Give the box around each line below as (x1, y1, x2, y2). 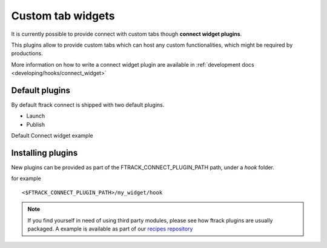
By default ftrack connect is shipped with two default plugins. (11, 101, 165, 109)
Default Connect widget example (11, 132, 93, 139)
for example (11, 175, 42, 182)
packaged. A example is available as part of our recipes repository (27, 225, 193, 233)
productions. (11, 50, 43, 57)
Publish (26, 121, 45, 128)
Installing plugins (11, 148, 78, 158)
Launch (26, 112, 45, 119)
